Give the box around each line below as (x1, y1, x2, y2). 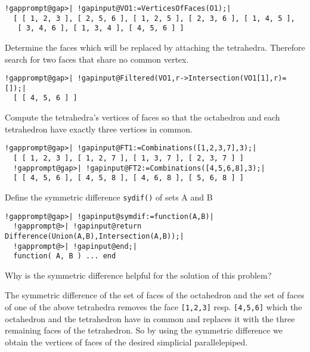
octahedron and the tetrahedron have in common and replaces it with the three (5, 312, 295, 325)
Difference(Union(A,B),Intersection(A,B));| (5, 231, 184, 240)
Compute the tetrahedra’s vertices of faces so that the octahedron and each (5, 111, 280, 123)
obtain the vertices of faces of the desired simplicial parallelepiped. (5, 335, 248, 348)
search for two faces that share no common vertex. (5, 53, 189, 65)
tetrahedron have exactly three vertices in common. (5, 122, 193, 135)
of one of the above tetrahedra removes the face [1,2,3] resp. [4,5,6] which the (5, 301, 302, 313)
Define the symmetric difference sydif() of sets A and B (5, 190, 213, 203)
